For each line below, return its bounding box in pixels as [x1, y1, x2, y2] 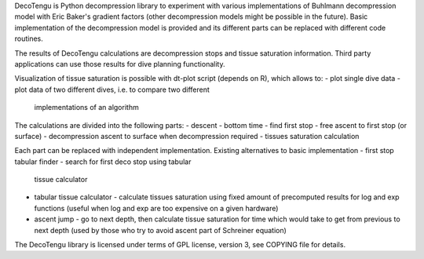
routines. [14, 34, 43, 43]
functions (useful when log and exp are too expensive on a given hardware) [34, 203, 279, 213]
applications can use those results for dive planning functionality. [14, 59, 225, 68]
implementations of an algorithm [34, 103, 139, 112]
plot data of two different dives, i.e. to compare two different [14, 85, 210, 94]
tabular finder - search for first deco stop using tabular [14, 157, 192, 166]
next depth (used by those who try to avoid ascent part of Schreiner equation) [34, 225, 287, 235]
